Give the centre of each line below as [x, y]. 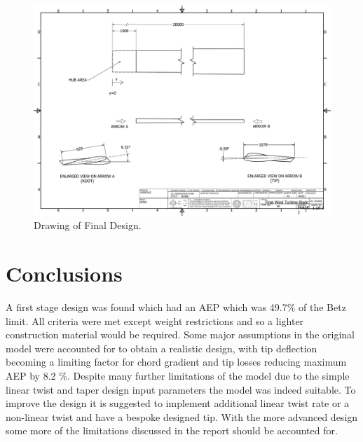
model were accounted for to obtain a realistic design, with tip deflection [162, 348]
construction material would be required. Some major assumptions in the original [180, 334]
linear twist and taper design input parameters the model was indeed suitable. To [181, 389]
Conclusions [64, 274]
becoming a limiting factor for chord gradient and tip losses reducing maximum [176, 362]
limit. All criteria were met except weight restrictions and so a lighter [155, 320]
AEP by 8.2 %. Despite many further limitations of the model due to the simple [178, 376]
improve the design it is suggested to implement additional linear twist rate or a [178, 403]
